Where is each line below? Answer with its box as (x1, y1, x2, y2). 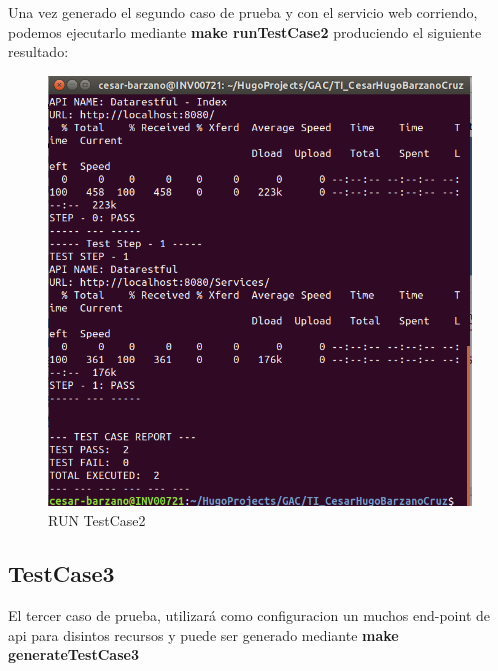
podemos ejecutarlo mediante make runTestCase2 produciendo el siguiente (8, 21, 482, 42)
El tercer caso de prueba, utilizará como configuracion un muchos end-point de (8, 605, 490, 626)
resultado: (8, 41, 69, 62)
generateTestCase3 (8, 644, 139, 665)
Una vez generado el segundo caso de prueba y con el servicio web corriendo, (8, 2, 478, 22)
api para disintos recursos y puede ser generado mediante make (8, 624, 399, 645)
